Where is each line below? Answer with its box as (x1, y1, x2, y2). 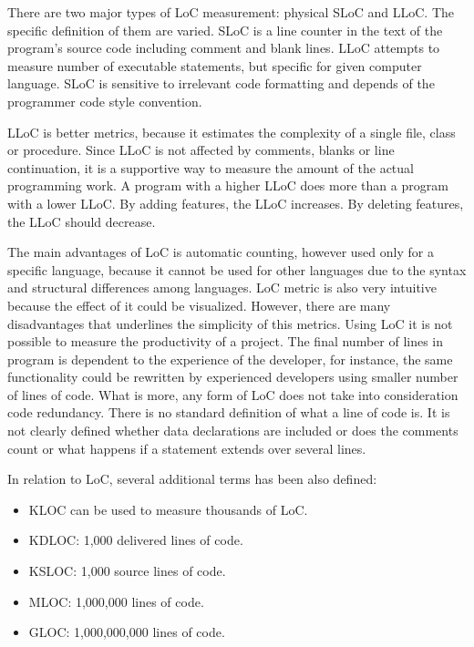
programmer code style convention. (7, 91, 202, 110)
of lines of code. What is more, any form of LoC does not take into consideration (7, 385, 459, 404)
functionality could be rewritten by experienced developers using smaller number (7, 367, 459, 386)
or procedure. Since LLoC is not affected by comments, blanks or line (7, 140, 395, 159)
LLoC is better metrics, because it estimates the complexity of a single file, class (7, 122, 456, 141)
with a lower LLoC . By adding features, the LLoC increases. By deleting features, (7, 193, 464, 212)
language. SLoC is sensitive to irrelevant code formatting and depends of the (7, 74, 435, 93)
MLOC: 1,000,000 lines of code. (28, 591, 204, 611)
